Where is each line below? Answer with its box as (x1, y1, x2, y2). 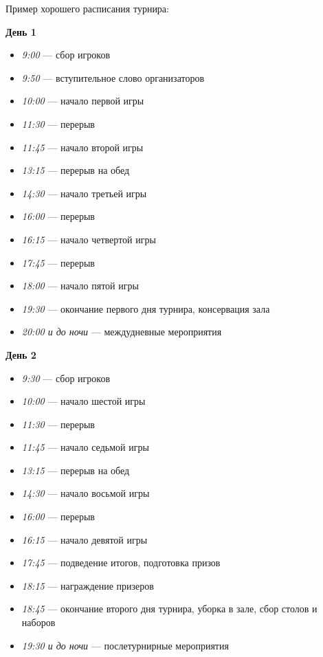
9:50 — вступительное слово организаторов (21, 70, 205, 85)
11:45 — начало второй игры (21, 140, 144, 154)
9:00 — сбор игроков (21, 47, 110, 62)
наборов (21, 615, 56, 630)
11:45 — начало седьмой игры (21, 440, 149, 454)
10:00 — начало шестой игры (21, 394, 146, 408)
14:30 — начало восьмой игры (21, 486, 150, 500)
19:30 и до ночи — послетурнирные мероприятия (21, 638, 229, 652)
